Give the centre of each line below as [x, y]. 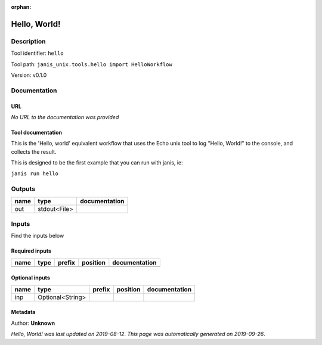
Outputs [23, 189]
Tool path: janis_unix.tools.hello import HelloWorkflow [92, 64]
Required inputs [31, 251]
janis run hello [35, 174]
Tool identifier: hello [37, 53]
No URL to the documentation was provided [65, 117]
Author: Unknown [33, 323]
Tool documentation [37, 132]
